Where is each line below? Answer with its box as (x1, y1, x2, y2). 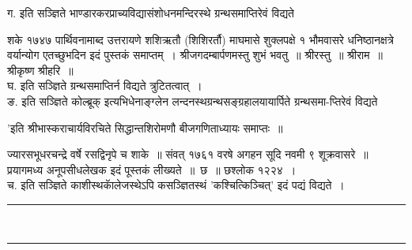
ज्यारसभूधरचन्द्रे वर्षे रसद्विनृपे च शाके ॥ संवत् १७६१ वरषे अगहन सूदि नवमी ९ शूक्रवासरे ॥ (7, 146, 369, 162)
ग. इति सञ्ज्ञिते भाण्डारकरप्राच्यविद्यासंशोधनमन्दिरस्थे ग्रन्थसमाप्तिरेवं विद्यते (7, 5, 294, 21)
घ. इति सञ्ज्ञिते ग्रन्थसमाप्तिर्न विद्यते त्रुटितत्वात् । (7, 77, 202, 94)
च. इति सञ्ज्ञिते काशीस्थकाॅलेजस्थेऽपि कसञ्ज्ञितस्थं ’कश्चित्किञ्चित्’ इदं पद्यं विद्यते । (7, 177, 345, 193)
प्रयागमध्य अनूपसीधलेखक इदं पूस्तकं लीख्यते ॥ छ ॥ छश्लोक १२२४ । (7, 161, 297, 177)
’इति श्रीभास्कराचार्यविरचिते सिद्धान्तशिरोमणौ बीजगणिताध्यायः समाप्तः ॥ (7, 119, 283, 136)
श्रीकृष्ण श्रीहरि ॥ (7, 62, 74, 78)
